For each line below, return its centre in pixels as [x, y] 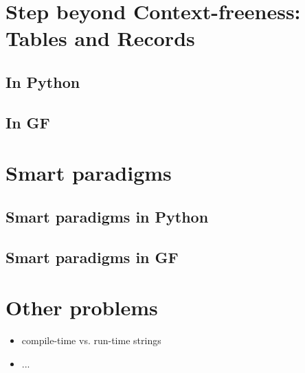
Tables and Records [100, 38]
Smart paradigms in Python [107, 216]
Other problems [82, 307]
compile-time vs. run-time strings [91, 340]
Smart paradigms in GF [92, 257]
